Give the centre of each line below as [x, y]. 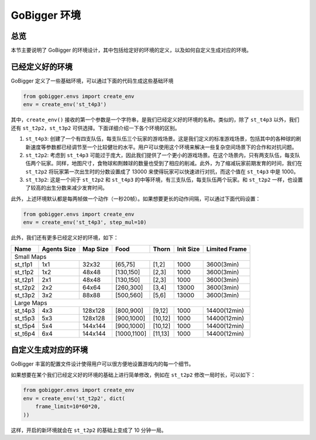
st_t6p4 [25, 333]
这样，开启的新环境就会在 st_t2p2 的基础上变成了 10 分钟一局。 [89, 430]
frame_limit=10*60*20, [68, 407]
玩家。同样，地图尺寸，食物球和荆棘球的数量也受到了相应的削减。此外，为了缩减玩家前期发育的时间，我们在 [171, 163]
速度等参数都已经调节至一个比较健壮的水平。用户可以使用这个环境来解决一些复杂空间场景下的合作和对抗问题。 [164, 147]
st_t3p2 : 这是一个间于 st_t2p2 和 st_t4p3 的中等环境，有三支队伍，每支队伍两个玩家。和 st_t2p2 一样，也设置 [164, 180]
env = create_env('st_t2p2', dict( [74, 398]
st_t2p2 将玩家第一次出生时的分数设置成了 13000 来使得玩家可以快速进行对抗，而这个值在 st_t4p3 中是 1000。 [162, 171]
